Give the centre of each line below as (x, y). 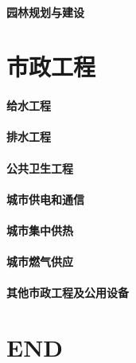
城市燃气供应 (40, 262)
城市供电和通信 (45, 199)
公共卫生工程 (40, 168)
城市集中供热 (40, 230)
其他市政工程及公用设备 (68, 293)
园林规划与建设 (45, 12)
